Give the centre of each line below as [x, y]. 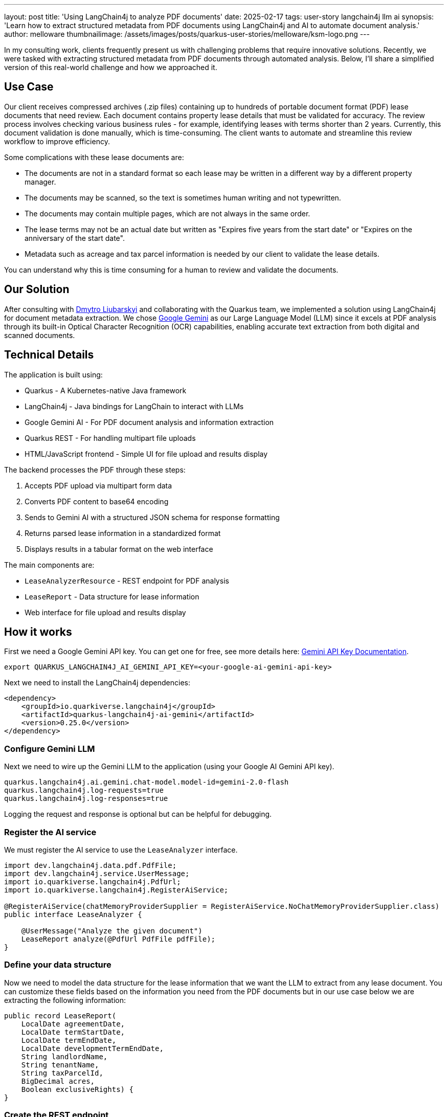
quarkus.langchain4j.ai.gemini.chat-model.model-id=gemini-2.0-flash [147, 782]
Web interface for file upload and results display [105, 612]
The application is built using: [53, 374]
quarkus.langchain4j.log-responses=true [86, 799]
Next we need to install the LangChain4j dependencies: [97, 683]
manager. [40, 182]
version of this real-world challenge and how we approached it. [111, 67]
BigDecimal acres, [58, 1081]
